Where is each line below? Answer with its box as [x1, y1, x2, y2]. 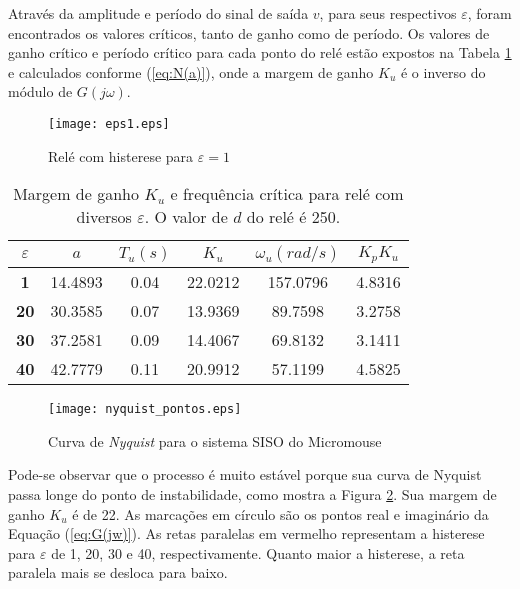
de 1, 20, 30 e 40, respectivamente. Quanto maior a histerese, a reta [51, 542, 465, 563]
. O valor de [144, 205, 228, 229]
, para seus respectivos [319, 3, 457, 23]
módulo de [8, 81, 73, 102]
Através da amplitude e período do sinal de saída [8, 3, 309, 23]
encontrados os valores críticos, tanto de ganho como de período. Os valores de [8, 22, 490, 43]
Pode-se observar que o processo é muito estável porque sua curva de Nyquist [8, 464, 482, 485]
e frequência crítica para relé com [170, 182, 404, 206]
